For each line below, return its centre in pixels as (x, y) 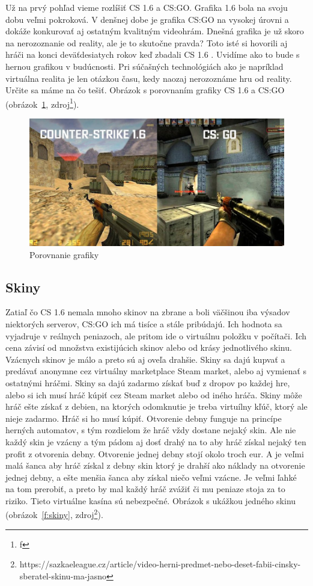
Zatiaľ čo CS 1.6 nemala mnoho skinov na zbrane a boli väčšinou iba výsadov (148, 312)
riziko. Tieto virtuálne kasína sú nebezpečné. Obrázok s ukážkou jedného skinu (151, 500)
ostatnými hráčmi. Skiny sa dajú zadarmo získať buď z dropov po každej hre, (148, 382)
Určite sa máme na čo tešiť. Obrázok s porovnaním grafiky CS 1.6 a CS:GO (145, 90)
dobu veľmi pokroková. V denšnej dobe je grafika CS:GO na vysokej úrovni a (147, 19)
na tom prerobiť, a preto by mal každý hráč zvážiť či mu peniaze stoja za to (145, 489)
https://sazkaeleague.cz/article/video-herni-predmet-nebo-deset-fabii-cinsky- (160, 564)
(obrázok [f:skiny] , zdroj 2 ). (54, 514)
